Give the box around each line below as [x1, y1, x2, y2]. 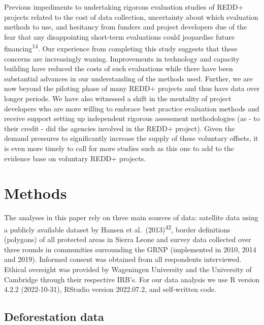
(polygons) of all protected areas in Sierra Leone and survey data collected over [4, 234, 251, 245]
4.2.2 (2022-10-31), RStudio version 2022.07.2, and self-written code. [4, 284, 217, 294]
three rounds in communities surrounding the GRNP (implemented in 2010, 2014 [4, 244, 256, 254]
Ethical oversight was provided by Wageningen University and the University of [4, 263, 252, 274]
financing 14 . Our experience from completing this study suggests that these [4, 42, 238, 54]
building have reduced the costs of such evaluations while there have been [4, 63, 233, 74]
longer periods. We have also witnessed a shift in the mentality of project [4, 93, 232, 103]
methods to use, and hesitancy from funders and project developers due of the [4, 21, 247, 32]
